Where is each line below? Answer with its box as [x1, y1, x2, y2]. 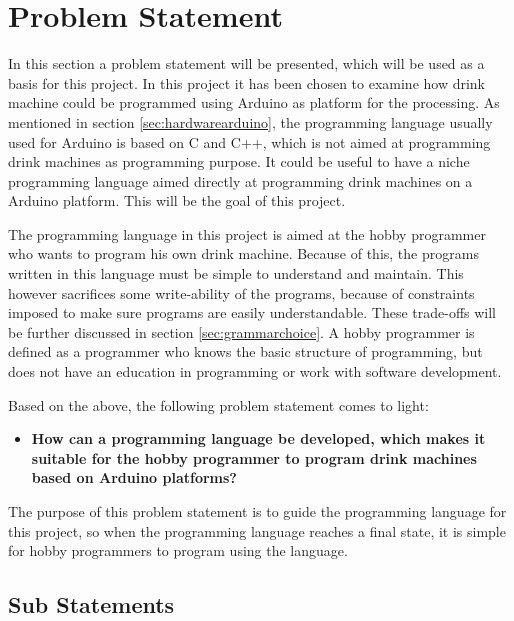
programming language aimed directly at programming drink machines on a [8, 170, 473, 191]
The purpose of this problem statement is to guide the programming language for [8, 501, 507, 521]
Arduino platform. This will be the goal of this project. [8, 190, 346, 211]
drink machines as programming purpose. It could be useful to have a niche [8, 151, 470, 172]
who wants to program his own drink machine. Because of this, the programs [8, 243, 479, 264]
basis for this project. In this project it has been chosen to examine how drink [8, 72, 486, 93]
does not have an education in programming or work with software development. [8, 361, 502, 382]
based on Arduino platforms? [31, 467, 237, 488]
